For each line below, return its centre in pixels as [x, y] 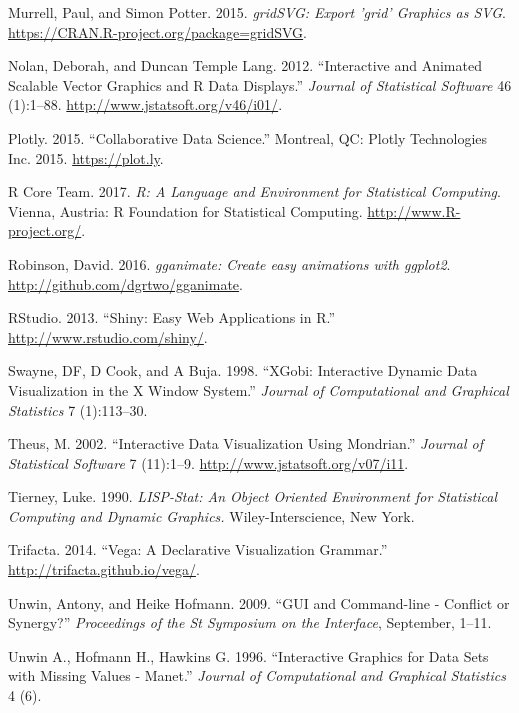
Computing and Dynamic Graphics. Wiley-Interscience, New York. [211, 515]
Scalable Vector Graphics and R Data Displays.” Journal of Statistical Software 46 [260, 84]
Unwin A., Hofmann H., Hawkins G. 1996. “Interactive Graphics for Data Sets [248, 655]
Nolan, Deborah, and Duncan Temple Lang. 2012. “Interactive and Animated [245, 65]
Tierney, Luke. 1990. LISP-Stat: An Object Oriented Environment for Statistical [253, 496]
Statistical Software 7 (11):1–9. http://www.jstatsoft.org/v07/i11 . [208, 462]
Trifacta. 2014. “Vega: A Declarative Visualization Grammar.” [198, 549]
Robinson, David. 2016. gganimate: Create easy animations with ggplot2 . [229, 263]
